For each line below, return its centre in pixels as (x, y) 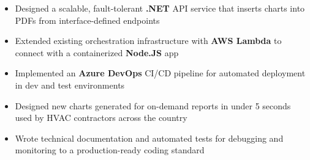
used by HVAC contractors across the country (101, 118)
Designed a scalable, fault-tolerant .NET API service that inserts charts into (160, 8)
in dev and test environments (70, 85)
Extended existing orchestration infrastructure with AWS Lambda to (148, 41)
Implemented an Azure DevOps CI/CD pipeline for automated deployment (160, 73)
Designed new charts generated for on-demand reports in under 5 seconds (153, 105)
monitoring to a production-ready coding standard (110, 150)
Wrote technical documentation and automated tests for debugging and (149, 138)
